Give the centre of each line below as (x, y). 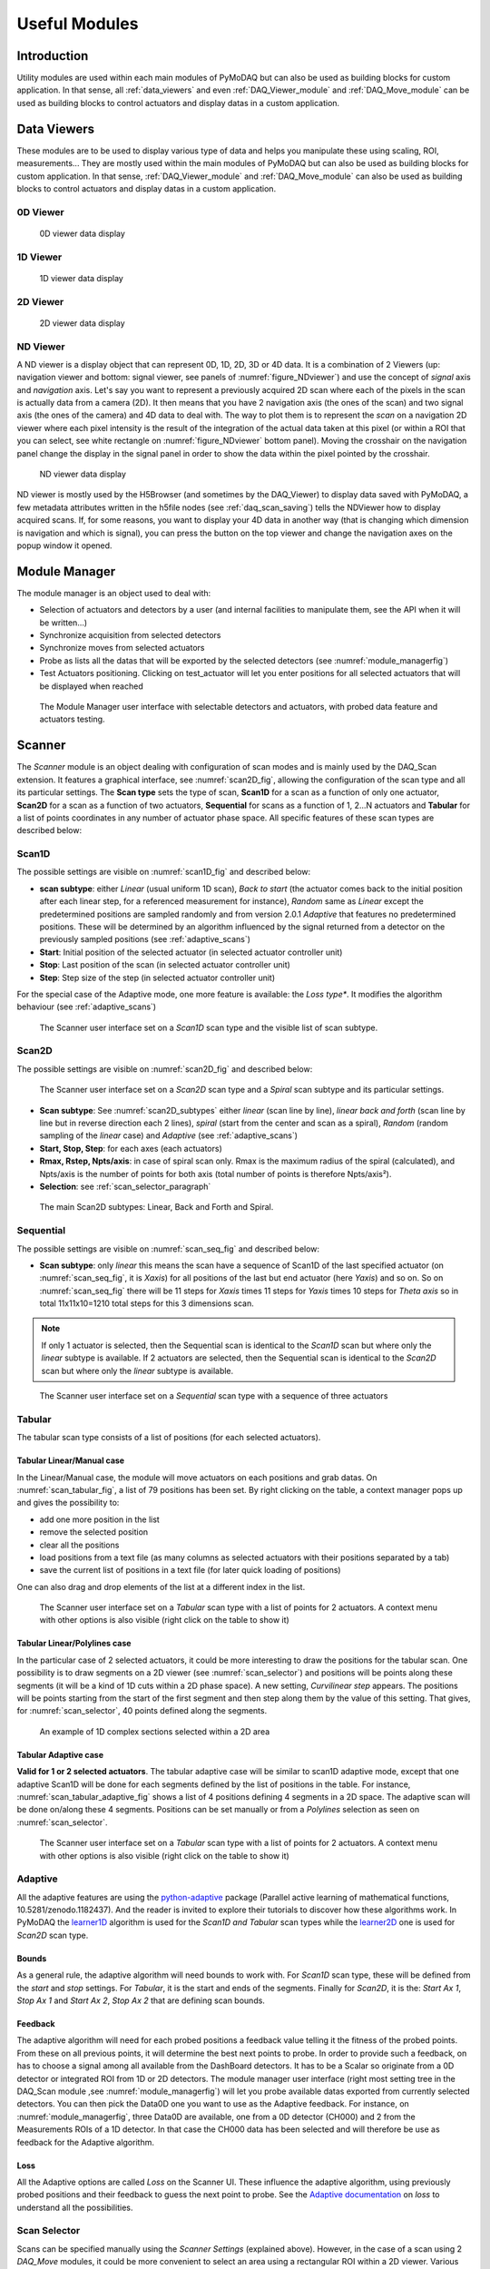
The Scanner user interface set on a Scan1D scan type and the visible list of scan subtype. (209, 1027)
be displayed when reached (92, 686)
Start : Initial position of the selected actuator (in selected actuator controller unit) (191, 952)
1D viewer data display (82, 278)
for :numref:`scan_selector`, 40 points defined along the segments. (142, 1711)
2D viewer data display (83, 323)
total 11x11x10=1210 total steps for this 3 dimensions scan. (147, 1303)
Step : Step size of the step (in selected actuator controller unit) (157, 977)
